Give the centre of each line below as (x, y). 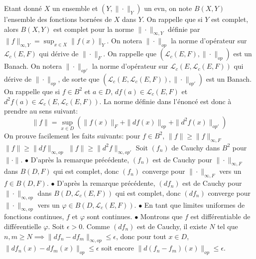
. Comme (96, 226)
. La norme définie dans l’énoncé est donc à (165, 101)
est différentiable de (220, 216)
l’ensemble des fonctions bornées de (58, 19)
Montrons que (161, 216)
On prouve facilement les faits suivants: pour (72, 135)
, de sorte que (79, 78)
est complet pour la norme (94, 29)
